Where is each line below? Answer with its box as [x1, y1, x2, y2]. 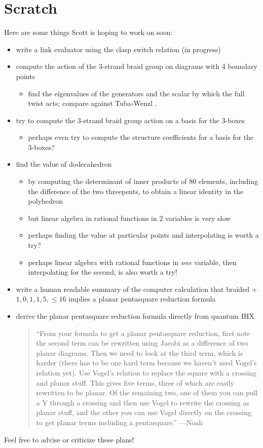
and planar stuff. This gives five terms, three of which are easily [36, 377, 234, 388]
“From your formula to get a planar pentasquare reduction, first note [36, 327, 250, 338]
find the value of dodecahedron [16, 159, 112, 169]
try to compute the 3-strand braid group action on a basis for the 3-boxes [16, 115, 245, 125]
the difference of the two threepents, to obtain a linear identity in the [28, 185, 244, 196]
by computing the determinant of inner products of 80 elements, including [28, 176, 258, 186]
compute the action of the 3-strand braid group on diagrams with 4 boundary [16, 61, 257, 71]
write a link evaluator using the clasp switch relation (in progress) [16, 44, 221, 54]
